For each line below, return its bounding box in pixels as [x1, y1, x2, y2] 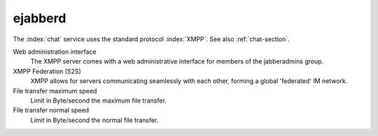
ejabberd [13, 10, 66, 26]
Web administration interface [13, 47, 97, 56]
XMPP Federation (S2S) [13, 67, 82, 75]
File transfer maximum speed [13, 86, 97, 95]
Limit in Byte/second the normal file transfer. [30, 116, 159, 124]
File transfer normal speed [13, 106, 90, 114]
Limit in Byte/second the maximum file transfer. [30, 96, 167, 105]
